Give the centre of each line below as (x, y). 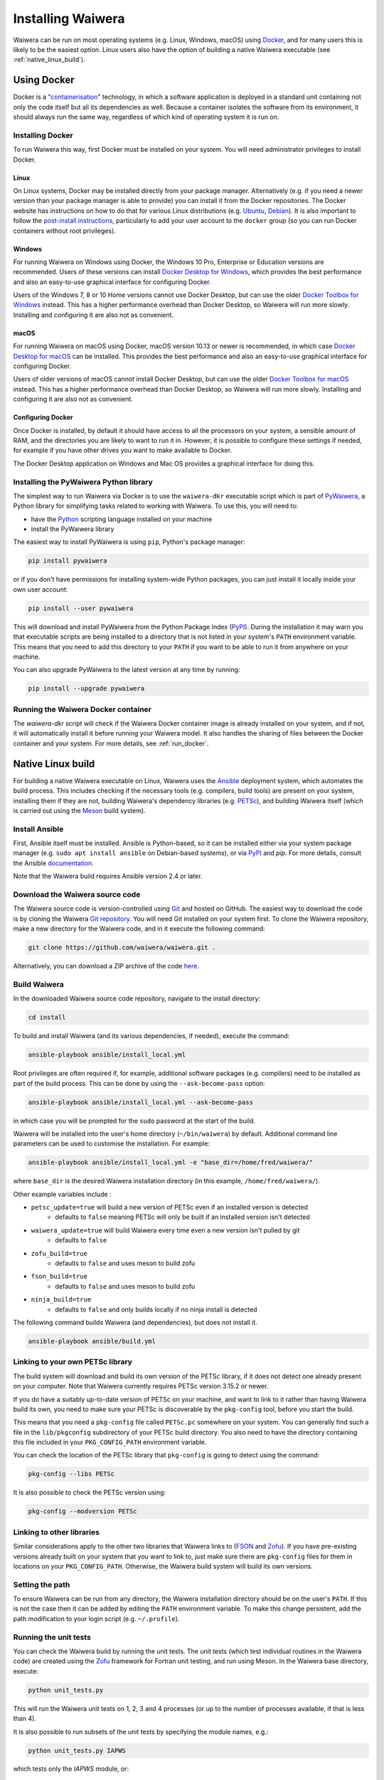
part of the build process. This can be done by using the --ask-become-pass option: (139, 1083)
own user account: (41, 589)
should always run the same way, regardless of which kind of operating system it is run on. (146, 117)
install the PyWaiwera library (73, 529)
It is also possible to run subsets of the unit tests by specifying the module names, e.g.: (141, 1732)
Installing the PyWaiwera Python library (83, 482)
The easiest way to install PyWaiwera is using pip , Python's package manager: (129, 542)
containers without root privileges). (65, 231)
